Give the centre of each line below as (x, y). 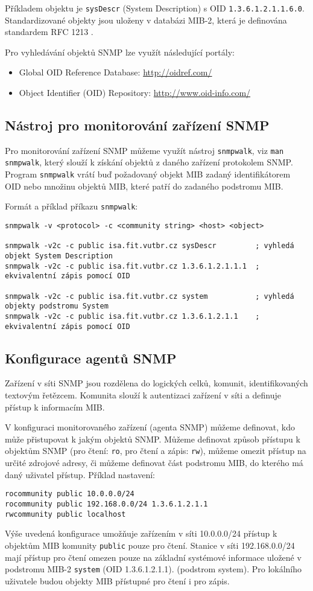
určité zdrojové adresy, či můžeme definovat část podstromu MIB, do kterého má (154, 463)
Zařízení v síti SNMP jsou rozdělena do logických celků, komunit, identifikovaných (156, 383)
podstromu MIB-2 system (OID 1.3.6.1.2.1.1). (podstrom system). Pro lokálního (153, 569)
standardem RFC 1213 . (49, 32)
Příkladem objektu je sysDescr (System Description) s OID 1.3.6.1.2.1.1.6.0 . (155, 8)
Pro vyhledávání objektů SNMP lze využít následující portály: (120, 52)
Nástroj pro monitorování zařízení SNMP (137, 125)
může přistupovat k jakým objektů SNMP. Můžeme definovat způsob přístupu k (153, 439)
